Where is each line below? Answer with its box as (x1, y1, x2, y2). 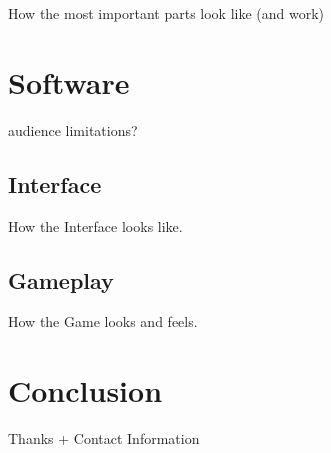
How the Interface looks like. (8, 215, 183, 236)
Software (8, 61, 130, 102)
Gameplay (8, 264, 114, 295)
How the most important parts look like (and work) (8, 3, 325, 23)
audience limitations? (8, 119, 138, 140)
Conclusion (8, 370, 163, 411)
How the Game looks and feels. (8, 311, 198, 332)
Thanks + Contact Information (8, 428, 200, 449)
